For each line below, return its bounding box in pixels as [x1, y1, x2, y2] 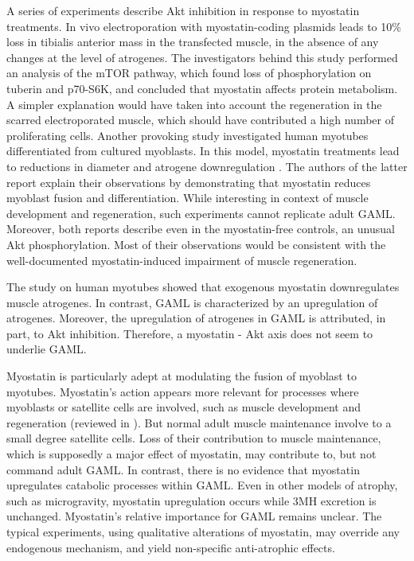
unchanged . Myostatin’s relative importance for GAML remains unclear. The [6, 508, 382, 524]
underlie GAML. [6, 341, 87, 357]
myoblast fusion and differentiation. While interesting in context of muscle [6, 189, 369, 206]
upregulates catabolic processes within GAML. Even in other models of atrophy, [6, 477, 398, 493]
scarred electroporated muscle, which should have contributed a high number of [6, 111, 394, 128]
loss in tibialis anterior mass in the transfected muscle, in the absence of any [6, 33, 379, 50]
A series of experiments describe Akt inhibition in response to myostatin [6, 2, 360, 18]
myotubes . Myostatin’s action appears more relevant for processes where [6, 383, 359, 399]
